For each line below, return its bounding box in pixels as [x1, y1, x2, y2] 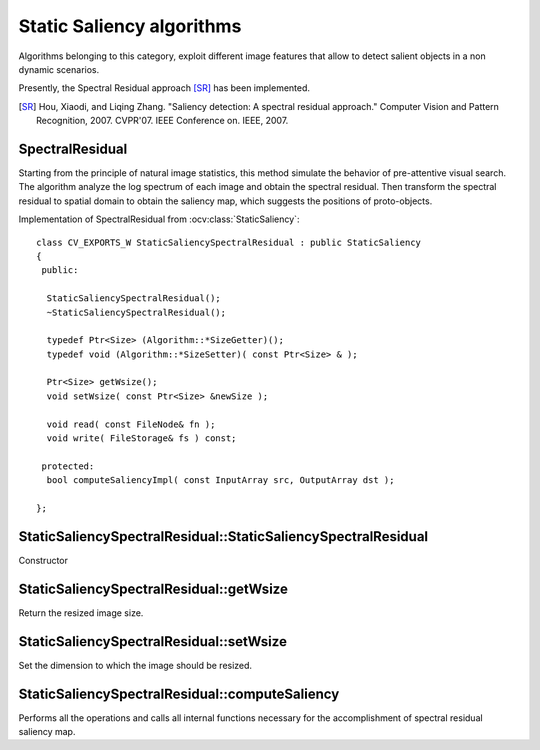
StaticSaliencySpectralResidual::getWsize [18, 580, 289, 597]
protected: [41, 460, 95, 472]
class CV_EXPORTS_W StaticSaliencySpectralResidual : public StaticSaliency [36, 236, 422, 248]
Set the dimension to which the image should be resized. [18, 659, 253, 671]
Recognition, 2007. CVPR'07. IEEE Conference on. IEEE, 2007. [36, 115, 289, 127]
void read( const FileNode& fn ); [46, 418, 216, 430]
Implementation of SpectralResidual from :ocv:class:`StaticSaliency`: [18, 213, 300, 225]
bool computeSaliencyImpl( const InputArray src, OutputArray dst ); [46, 475, 395, 486]
